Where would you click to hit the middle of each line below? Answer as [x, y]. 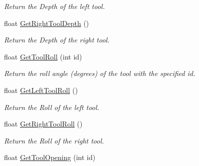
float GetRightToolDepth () [47, 23]
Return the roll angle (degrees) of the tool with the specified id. [100, 73]
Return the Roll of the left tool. [52, 107]
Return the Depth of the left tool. [54, 6]
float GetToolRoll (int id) [43, 56]
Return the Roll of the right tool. [54, 140]
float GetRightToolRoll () [43, 124]
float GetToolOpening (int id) [50, 157]
